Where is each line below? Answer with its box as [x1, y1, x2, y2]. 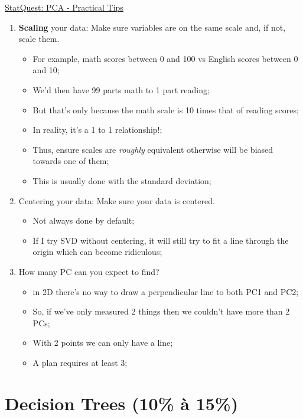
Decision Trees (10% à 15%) [5, 391, 239, 415]
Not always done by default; [32, 214, 135, 227]
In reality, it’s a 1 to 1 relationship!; [32, 123, 162, 136]
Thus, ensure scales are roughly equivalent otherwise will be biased [32, 143, 273, 155]
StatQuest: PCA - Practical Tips [5, 1, 123, 13]
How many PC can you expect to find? [18, 265, 159, 277]
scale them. [18, 32, 60, 45]
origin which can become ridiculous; [32, 245, 162, 258]
